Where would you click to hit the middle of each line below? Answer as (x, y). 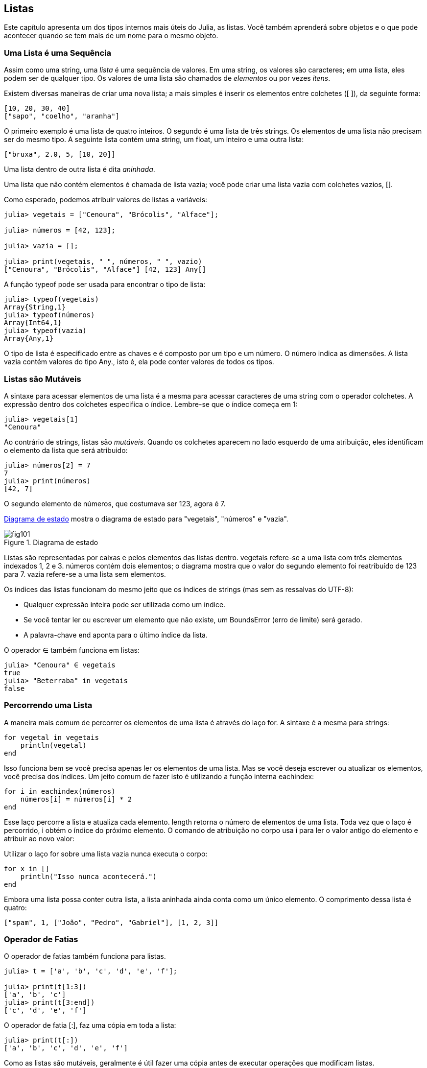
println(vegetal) (53, 745)
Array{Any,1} (29, 339)
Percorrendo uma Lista (48, 705)
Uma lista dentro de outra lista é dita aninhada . (80, 169)
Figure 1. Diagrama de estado (51, 542)
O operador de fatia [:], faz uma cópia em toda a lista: (90, 1025)
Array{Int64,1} (33, 323)
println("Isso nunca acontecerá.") (88, 876)
